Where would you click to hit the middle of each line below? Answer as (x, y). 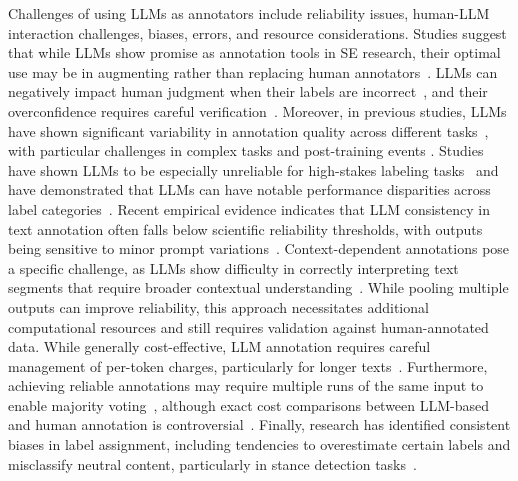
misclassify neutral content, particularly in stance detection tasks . (212, 463)
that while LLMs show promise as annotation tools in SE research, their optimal (254, 52)
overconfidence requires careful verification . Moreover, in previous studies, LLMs (257, 110)
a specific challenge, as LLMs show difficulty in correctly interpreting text (233, 267)
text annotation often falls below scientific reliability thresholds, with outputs (245, 228)
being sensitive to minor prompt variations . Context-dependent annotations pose (259, 248)
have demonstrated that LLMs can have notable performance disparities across (249, 189)
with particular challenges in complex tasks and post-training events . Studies (246, 150)
